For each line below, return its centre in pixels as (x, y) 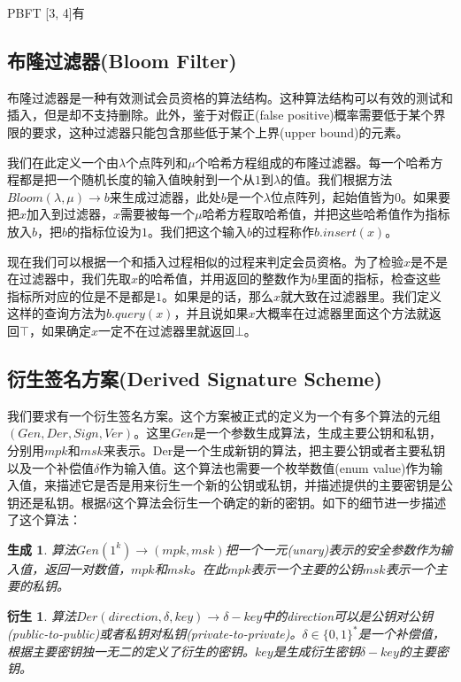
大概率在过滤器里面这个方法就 (342, 313)
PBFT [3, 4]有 (46, 12)
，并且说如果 (211, 313)
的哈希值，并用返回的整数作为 (225, 279)
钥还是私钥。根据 (57, 502)
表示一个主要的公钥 (307, 568)
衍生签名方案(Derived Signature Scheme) (195, 378)
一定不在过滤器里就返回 (166, 330)
